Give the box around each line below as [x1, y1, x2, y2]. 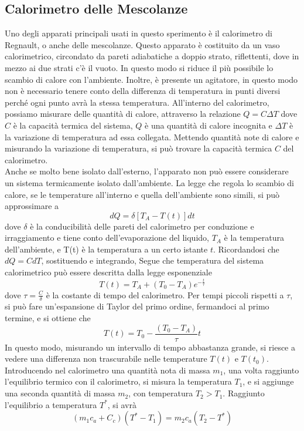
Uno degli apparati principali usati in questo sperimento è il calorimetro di [5, 27, 273, 39]
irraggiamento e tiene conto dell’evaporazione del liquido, [5, 231, 209, 244]
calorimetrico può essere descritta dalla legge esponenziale [5, 266, 212, 278]
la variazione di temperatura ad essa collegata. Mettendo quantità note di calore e [5, 130, 299, 143]
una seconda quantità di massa [5, 387, 115, 399]
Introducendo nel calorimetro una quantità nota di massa [5, 363, 210, 376]
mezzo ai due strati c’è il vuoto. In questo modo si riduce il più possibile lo [5, 61, 274, 73]
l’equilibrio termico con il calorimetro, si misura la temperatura [5, 375, 232, 388]
